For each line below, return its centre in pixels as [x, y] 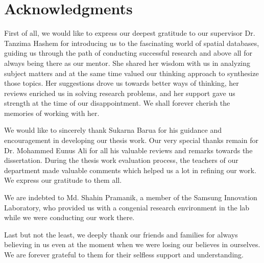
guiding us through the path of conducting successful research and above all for [128, 53]
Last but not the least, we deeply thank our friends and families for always [121, 234]
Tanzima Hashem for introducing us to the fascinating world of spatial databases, [132, 43]
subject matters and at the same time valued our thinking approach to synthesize [131, 73]
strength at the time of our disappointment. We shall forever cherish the [117, 103]
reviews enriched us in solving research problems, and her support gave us [120, 93]
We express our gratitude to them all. [63, 180]
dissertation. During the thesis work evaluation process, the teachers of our [121, 160]
